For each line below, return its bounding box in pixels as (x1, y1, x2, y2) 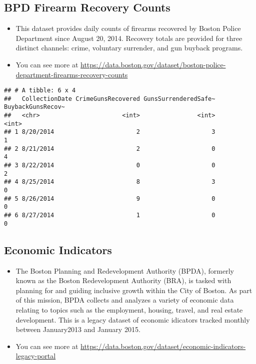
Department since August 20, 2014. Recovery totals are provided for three (15, 32, 242, 43)
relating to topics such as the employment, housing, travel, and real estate (15, 304, 243, 315)
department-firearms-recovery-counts (15, 69, 128, 79)
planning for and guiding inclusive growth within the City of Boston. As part (15, 285, 252, 295)
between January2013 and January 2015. (15, 324, 140, 335)
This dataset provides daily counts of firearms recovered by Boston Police (15, 23, 241, 33)
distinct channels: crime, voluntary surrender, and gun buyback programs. (15, 42, 243, 53)
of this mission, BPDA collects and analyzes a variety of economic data (15, 295, 234, 305)
